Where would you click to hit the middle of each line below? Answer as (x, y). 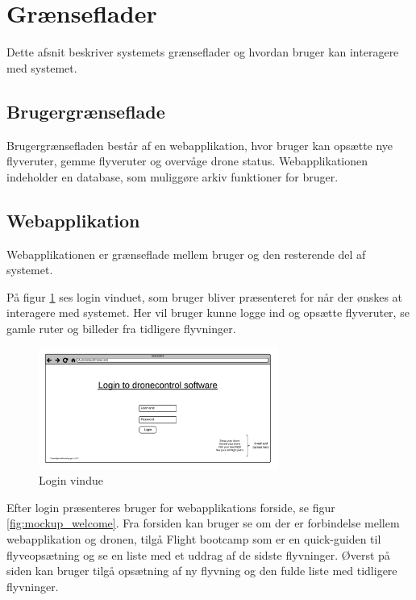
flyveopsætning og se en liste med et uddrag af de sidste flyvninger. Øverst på (198, 554)
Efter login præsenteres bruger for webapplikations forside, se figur (171, 507)
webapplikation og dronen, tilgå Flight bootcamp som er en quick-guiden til (194, 538)
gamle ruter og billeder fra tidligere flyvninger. (121, 328)
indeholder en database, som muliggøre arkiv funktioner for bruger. (173, 176)
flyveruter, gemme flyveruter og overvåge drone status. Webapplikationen (187, 161)
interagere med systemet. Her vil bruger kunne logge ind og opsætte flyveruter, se (208, 312)
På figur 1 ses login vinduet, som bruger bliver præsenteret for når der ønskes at (205, 296)
